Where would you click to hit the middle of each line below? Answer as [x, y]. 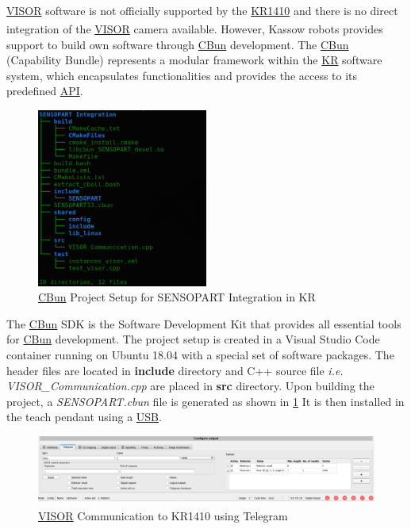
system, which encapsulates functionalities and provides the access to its [182, 75]
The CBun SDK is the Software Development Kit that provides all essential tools [204, 323]
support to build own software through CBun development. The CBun [178, 44]
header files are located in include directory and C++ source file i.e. [175, 370]
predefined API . [45, 91]
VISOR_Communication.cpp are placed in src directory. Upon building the [190, 386]
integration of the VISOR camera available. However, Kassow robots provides [195, 28]
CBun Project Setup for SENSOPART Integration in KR [177, 297]
